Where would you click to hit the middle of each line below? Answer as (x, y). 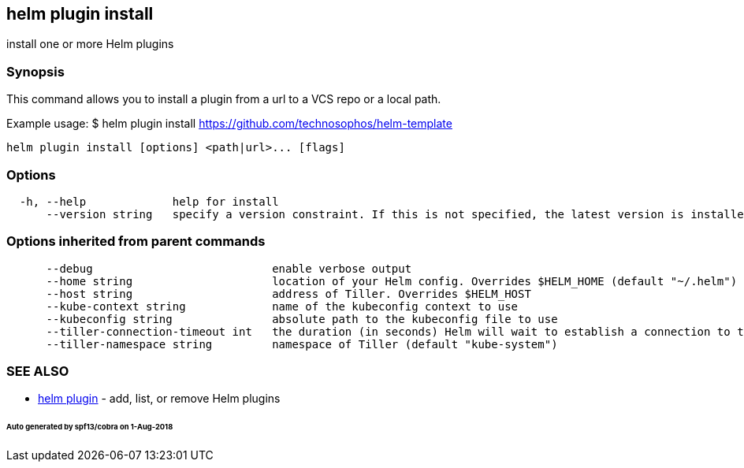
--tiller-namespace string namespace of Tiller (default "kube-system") (302, 344)
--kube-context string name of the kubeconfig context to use (282, 306)
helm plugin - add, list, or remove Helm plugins (159, 399)
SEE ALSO (38, 371)
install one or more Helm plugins (90, 44)
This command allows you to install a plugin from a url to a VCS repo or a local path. (224, 99)
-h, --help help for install (149, 201)
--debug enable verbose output (229, 268)
